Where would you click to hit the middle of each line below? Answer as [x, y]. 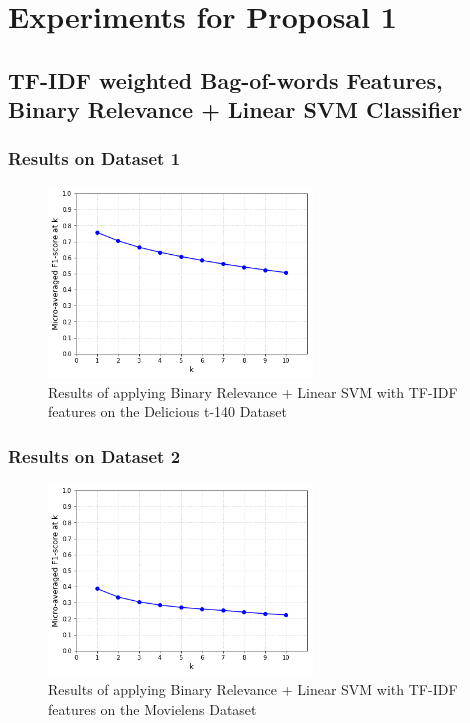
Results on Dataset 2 [94, 455]
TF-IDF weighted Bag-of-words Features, [225, 79]
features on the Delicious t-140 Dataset [168, 411]
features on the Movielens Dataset [152, 708]
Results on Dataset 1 [94, 158]
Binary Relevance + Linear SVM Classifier [235, 109]
